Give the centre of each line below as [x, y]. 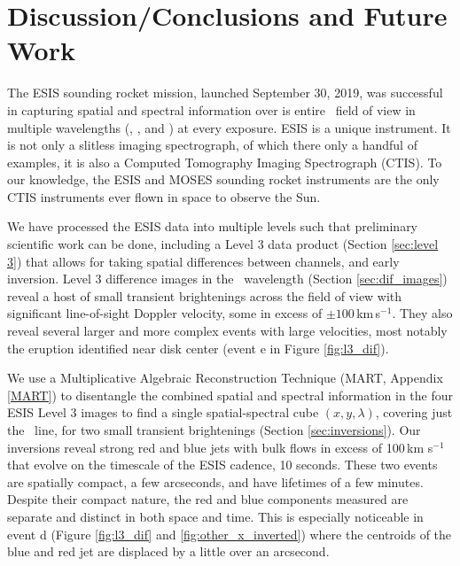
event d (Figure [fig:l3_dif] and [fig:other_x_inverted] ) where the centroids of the [230, 534]
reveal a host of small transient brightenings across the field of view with [205, 295]
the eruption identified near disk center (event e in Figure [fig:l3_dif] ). [198, 348]
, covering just [414, 412]
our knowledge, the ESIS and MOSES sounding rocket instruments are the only [223, 179]
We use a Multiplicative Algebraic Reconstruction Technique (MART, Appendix [225, 378]
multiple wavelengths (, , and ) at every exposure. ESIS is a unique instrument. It [229, 127]
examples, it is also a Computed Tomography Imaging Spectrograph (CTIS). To [225, 162]
